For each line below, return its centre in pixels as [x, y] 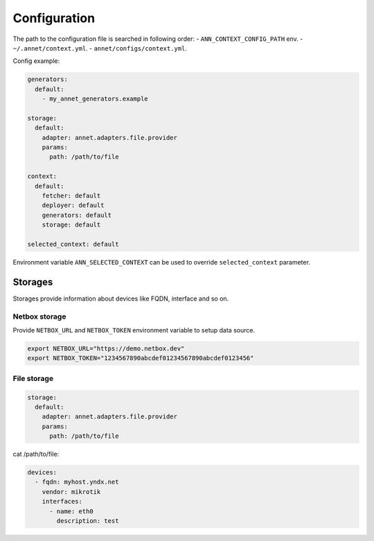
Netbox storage [39, 317]
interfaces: [62, 502]
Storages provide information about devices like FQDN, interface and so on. [121, 299]
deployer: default [73, 205]
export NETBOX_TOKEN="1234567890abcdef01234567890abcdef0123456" [141, 358]
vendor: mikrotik [71, 491]
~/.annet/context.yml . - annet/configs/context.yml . [100, 48]
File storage [33, 378]
